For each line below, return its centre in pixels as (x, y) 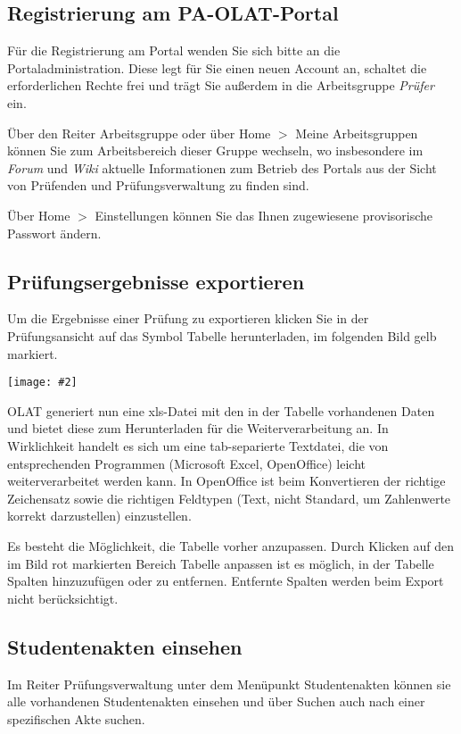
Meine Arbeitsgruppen (357, 133)
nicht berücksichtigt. (63, 598)
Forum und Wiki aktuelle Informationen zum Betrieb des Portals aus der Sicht (222, 167)
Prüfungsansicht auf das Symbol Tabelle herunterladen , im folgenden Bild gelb (222, 335)
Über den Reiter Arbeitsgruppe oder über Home (139, 133)
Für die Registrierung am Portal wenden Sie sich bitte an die (174, 50)
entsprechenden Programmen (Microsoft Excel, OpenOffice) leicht (187, 463)
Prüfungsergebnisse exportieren (156, 281)
